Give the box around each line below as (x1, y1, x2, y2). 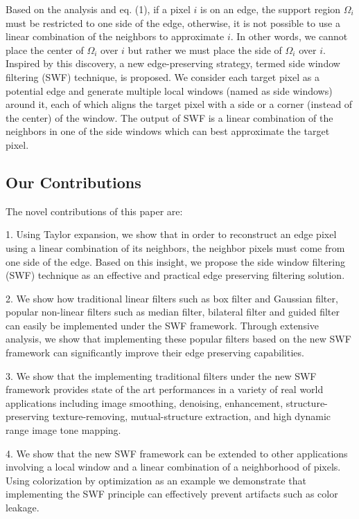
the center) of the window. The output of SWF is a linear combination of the (6, 110, 333, 125)
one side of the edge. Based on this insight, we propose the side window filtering (6, 254, 345, 268)
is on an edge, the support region (200, 2, 341, 16)
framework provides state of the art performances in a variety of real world (6, 382, 324, 397)
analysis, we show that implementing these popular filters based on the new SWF (6, 331, 351, 346)
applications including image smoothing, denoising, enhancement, (6, 395, 283, 410)
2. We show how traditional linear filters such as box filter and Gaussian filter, (6, 291, 338, 305)
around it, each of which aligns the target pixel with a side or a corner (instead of (6, 97, 353, 111)
